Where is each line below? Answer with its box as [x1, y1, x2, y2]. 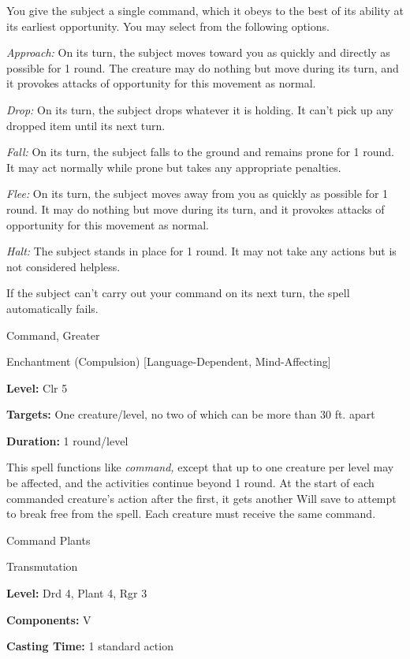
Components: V [6, 611, 91, 627]
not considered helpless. [6, 258, 121, 274]
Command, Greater [6, 326, 100, 343]
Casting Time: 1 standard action [6, 638, 173, 654]
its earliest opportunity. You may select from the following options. [6, 17, 330, 34]
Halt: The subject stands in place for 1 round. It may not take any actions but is [6, 243, 397, 259]
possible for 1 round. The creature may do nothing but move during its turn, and [6, 59, 399, 76]
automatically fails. [6, 300, 99, 316]
